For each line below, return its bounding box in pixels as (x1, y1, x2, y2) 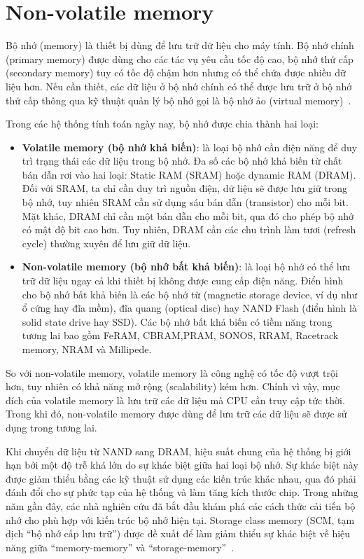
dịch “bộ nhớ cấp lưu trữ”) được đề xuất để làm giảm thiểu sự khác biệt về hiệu (6, 526, 351, 541)
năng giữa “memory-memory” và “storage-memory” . (6, 539, 234, 554)
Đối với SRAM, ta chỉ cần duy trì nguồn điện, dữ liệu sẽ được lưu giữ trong (22, 181, 347, 195)
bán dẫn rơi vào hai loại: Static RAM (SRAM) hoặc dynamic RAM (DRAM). (22, 167, 356, 181)
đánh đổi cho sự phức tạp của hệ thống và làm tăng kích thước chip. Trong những (6, 485, 358, 499)
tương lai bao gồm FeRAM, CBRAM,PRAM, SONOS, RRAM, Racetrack (22, 328, 339, 343)
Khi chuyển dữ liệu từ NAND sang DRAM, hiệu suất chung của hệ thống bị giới (6, 443, 351, 458)
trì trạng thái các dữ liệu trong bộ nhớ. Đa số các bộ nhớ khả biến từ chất (22, 153, 342, 168)
